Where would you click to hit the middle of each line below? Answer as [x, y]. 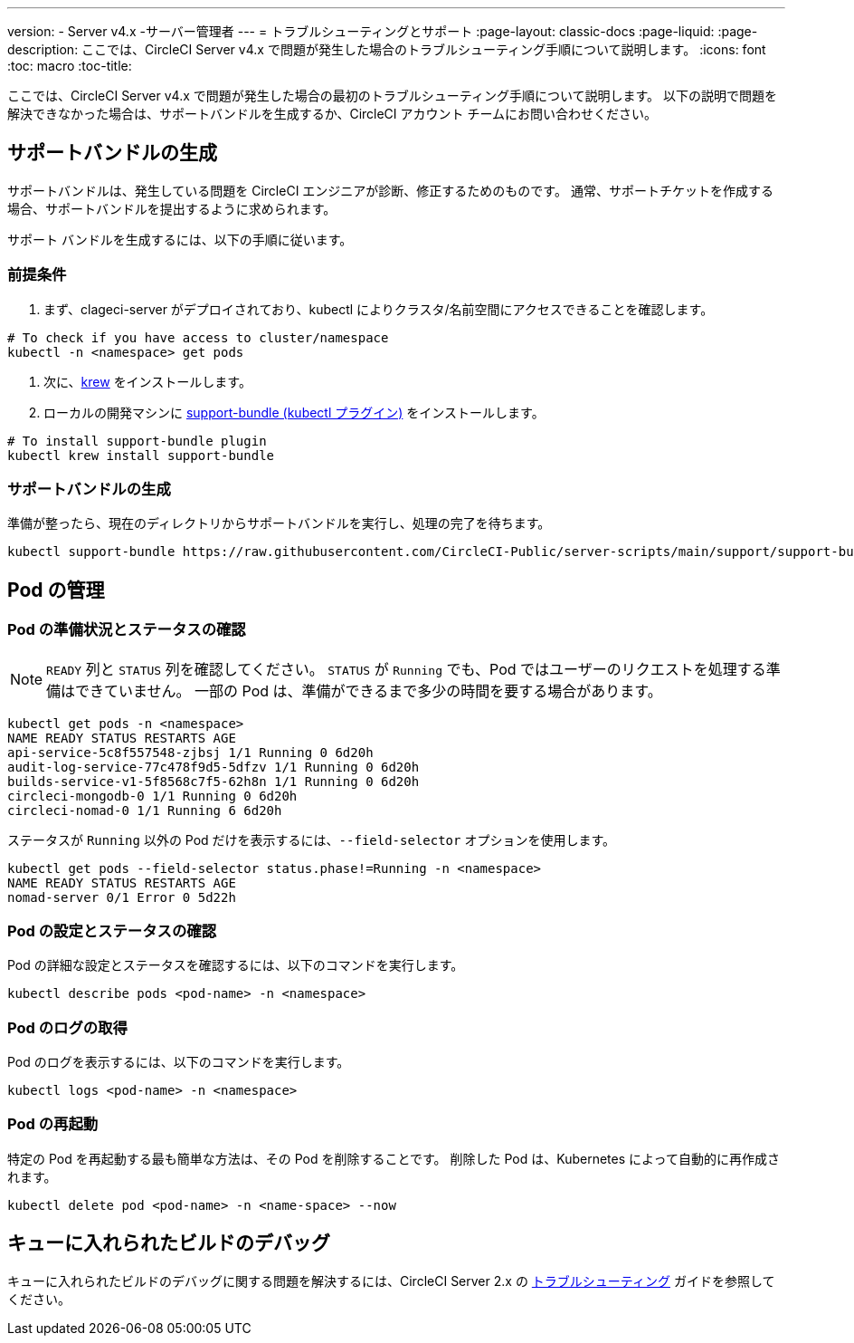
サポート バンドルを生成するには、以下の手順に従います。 [180, 239]
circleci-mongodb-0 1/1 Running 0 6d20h [152, 796]
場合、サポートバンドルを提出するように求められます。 [172, 208]
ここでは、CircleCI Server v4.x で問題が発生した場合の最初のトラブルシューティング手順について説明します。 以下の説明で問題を [393, 96]
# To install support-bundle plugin [137, 441]
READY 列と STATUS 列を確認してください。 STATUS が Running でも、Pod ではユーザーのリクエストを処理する [406, 669]
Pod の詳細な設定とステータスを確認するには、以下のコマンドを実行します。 [236, 965]
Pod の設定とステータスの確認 [112, 931]
